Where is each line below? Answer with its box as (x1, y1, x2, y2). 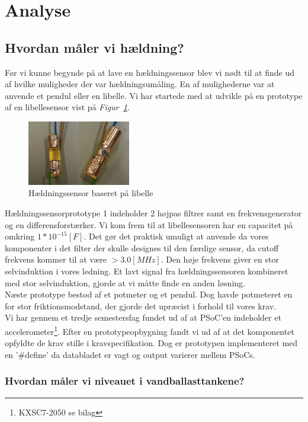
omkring (5, 230, 35, 242)
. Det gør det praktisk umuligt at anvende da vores (84, 230, 269, 242)
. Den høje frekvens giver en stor (161, 253, 279, 266)
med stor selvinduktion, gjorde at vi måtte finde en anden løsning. (5, 276, 245, 289)
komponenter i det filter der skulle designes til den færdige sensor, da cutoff (5, 241, 279, 254)
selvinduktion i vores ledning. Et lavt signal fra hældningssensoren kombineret (5, 264, 288, 277)
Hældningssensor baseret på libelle (28, 187, 153, 199)
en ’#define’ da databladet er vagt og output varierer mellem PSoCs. (5, 348, 255, 360)
